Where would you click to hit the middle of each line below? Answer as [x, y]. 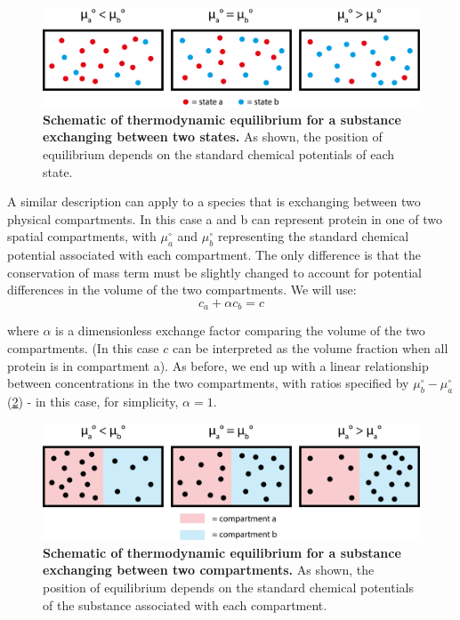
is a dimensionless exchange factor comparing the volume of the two [240, 330]
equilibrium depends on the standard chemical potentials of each [219, 153]
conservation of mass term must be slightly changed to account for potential [214, 272]
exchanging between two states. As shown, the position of [213, 137]
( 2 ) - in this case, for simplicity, [93, 401]
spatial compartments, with [82, 236]
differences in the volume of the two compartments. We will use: [182, 290]
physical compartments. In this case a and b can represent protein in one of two [225, 218]
